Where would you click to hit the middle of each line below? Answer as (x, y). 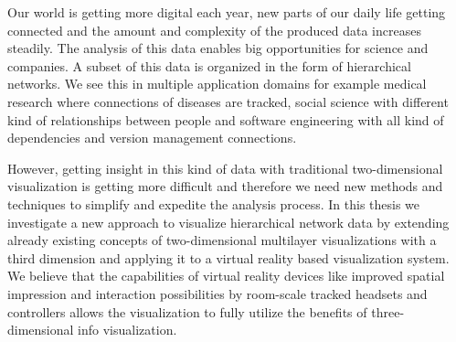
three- (388, 311)
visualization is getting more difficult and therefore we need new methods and (225, 186)
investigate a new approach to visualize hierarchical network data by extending (228, 222)
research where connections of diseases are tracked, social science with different (228, 101)
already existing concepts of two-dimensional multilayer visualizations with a (222, 240)
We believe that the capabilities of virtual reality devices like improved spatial (226, 276)
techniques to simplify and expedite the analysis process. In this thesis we (214, 203)
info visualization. (127, 330)
